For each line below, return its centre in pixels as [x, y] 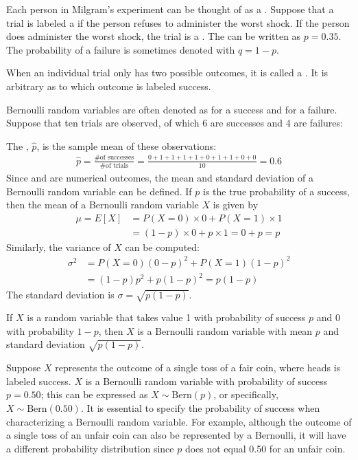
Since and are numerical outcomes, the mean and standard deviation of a [160, 177]
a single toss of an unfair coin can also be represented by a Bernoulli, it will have [176, 435]
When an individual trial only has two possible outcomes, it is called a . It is [167, 73]
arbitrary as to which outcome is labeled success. [109, 86]
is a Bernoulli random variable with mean [225, 330]
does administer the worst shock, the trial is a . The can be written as [154, 36]
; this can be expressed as [94, 394]
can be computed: [162, 247]
